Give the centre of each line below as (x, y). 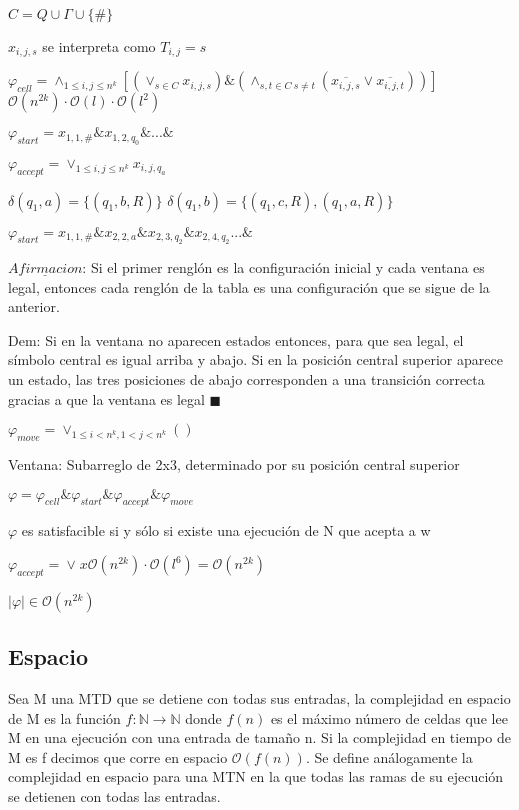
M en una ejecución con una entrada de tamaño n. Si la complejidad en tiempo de (259, 737)
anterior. (34, 306)
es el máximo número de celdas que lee (389, 717)
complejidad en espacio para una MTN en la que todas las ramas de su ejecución (256, 776)
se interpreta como (99, 46)
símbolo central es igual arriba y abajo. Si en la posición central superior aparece (255, 359)
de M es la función (64, 717)
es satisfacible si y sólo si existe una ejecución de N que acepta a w (226, 530)
